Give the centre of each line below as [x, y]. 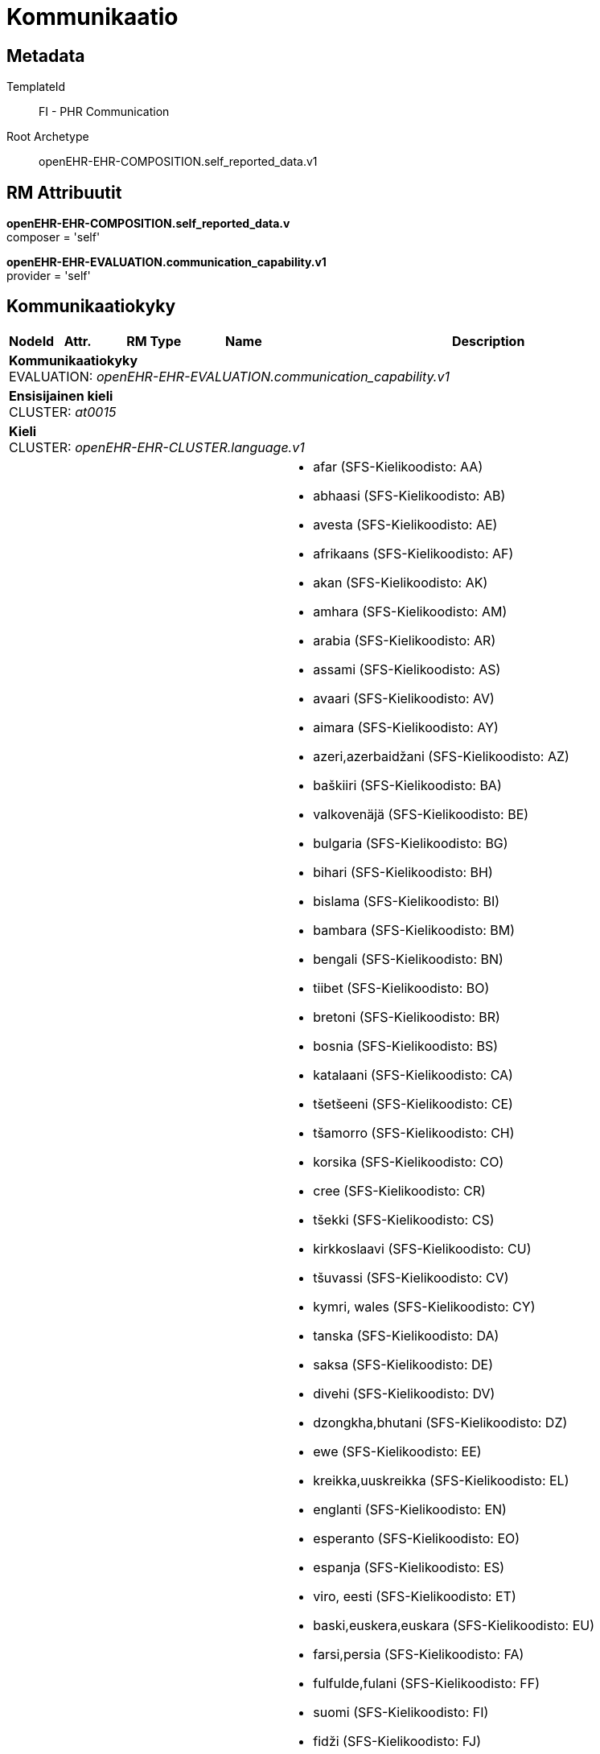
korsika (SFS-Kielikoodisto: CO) [409, 1161]
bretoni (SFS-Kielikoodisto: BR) [407, 1017]
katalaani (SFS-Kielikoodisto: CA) [413, 1075]
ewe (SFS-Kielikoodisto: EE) [397, 1451]
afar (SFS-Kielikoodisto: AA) [398, 466]
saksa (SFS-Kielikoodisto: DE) [403, 1364]
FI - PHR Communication [104, 112]
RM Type [154, 341]
